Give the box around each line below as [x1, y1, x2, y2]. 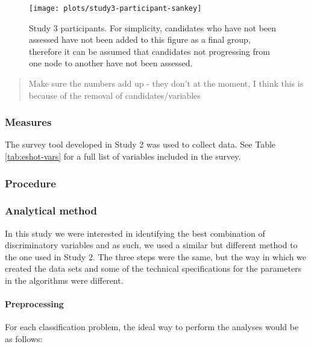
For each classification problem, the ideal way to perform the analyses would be [5, 320, 299, 333]
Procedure [5, 175, 56, 190]
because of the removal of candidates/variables [28, 89, 201, 101]
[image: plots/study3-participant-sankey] [29, 4, 202, 13]
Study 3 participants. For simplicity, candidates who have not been [29, 21, 277, 34]
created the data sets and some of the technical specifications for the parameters [5, 262, 302, 275]
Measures [5, 114, 52, 130]
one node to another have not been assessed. [29, 57, 193, 69]
